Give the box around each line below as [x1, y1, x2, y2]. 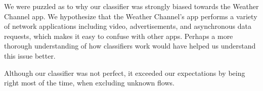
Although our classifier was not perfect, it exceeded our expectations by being [4, 67, 245, 78]
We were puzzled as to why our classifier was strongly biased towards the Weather [4, 1, 259, 11]
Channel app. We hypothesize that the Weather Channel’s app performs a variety [4, 11, 257, 21]
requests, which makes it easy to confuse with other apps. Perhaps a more [4, 30, 233, 41]
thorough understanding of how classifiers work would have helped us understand [4, 40, 256, 51]
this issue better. [4, 50, 56, 61]
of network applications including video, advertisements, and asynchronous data [4, 21, 251, 31]
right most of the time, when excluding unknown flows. [4, 77, 174, 88]
